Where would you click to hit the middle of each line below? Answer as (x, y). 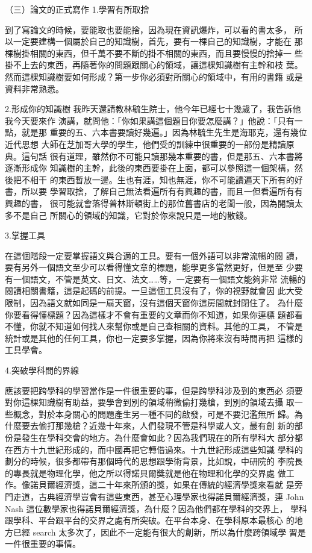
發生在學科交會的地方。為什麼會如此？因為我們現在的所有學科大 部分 (158, 437)
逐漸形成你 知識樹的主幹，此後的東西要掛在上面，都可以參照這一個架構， (150, 168)
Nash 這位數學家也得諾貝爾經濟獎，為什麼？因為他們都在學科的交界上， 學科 (156, 508)
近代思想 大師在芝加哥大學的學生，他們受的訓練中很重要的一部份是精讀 (145, 144)
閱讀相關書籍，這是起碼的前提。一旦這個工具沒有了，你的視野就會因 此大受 (154, 291)
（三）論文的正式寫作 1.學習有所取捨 (77, 9)
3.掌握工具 (25, 235)
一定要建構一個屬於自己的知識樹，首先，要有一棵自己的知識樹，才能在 (152, 41)
